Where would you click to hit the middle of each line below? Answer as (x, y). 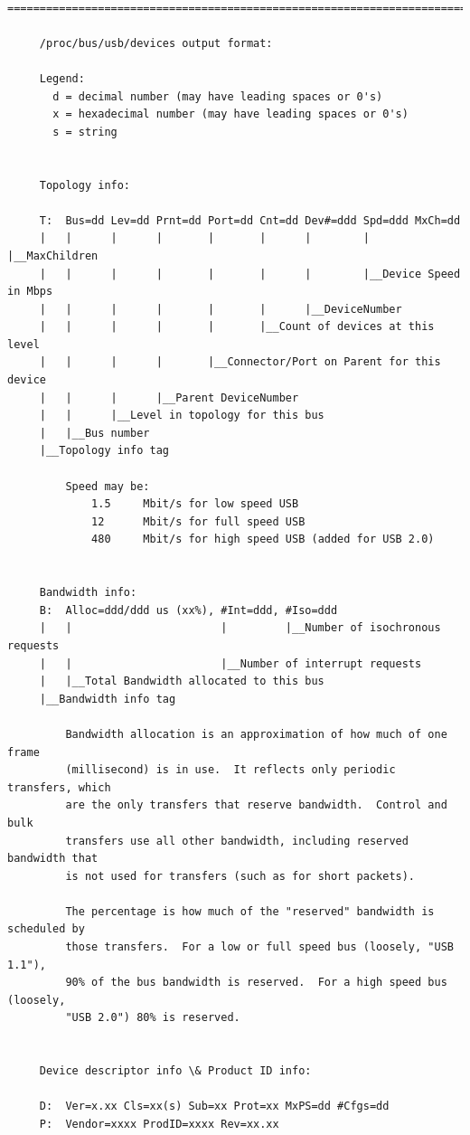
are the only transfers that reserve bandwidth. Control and (256, 805)
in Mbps (30, 292)
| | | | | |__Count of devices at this (237, 327)
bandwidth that (53, 859)
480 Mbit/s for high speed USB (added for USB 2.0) (263, 539)
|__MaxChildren (53, 255)
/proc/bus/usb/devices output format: (156, 43)
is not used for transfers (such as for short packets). (240, 876)
